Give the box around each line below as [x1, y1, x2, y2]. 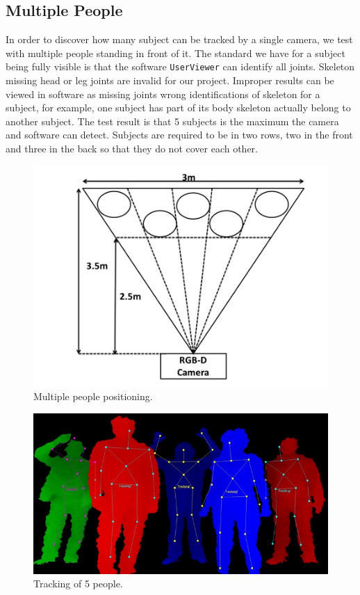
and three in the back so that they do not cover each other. [6, 141, 259, 156]
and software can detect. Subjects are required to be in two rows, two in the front [6, 127, 353, 142]
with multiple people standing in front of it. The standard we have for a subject [6, 45, 345, 60]
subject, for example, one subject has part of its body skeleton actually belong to [6, 100, 351, 115]
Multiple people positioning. [33, 389, 153, 404]
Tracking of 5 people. [33, 576, 123, 591]
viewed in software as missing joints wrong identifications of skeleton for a [6, 86, 320, 101]
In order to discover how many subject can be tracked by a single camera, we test [6, 32, 353, 47]
